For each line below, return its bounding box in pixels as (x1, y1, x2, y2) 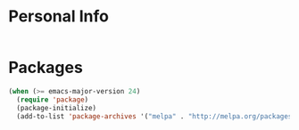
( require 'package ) (16, 95, 89, 104)
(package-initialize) (16, 103, 97, 112)
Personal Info (8, 6, 109, 27)
